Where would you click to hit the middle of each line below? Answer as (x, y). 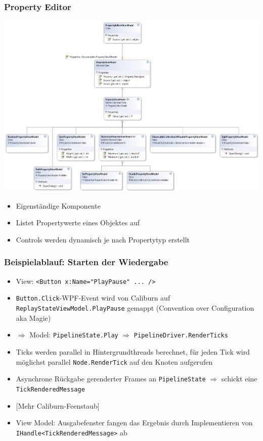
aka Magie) (33, 317)
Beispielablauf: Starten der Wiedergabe (86, 262)
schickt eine (239, 379)
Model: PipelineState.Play (74, 335)
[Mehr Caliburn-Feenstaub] (58, 405)
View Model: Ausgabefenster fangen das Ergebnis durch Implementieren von (134, 423)
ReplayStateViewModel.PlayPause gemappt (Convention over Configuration (135, 308)
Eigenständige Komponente (58, 205)
